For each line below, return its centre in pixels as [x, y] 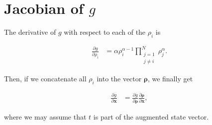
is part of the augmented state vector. [151, 116]
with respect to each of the [105, 32]
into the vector [119, 79]
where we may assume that [45, 116]
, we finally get [170, 79]
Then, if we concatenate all [45, 79]
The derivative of [30, 32]
